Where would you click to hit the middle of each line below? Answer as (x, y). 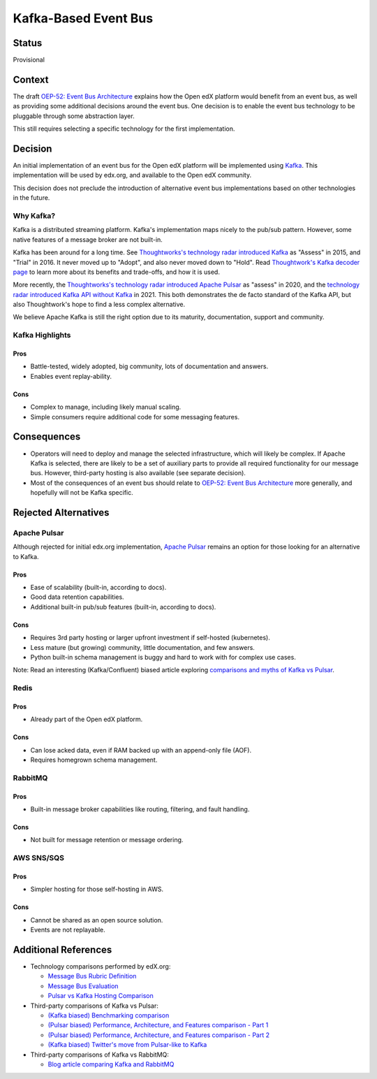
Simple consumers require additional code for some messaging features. (135, 417)
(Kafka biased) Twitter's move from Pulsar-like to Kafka (127, 1045)
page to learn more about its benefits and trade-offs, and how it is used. (116, 272)
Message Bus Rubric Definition (92, 976)
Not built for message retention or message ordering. (107, 840)
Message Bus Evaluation (83, 986)
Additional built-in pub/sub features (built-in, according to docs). (123, 607)
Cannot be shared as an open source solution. (97, 920)
